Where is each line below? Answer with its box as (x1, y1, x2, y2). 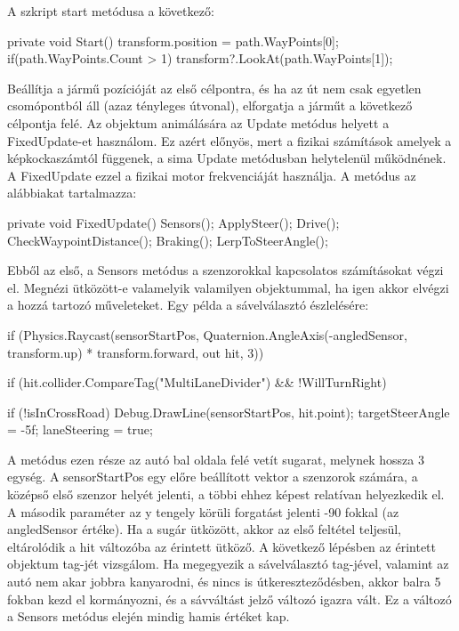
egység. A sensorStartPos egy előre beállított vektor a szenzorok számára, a (7, 467, 418, 486)
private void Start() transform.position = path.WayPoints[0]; (7, 31, 339, 50)
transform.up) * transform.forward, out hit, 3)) (7, 343, 264, 361)
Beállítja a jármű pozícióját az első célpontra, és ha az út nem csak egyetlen (7, 78, 422, 97)
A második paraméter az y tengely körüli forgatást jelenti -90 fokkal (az (7, 502, 399, 521)
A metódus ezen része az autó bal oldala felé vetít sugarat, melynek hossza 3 (7, 449, 424, 468)
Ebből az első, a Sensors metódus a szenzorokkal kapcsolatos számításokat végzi (7, 261, 444, 279)
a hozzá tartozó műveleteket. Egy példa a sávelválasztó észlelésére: (7, 295, 369, 314)
